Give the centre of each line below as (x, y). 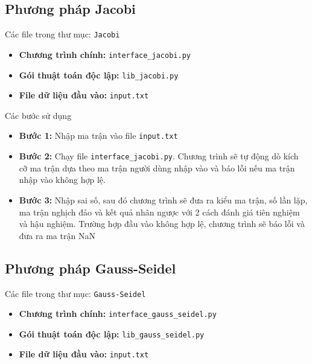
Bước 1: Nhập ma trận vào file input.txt (98, 136)
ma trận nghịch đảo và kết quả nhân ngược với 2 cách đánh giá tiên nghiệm (159, 212)
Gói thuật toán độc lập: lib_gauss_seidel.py (112, 334)
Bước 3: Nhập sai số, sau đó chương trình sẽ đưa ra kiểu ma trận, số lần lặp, (163, 200)
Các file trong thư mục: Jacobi (62, 34)
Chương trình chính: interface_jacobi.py (105, 54)
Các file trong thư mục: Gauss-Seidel (75, 293)
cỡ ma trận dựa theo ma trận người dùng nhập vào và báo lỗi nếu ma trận (157, 168)
